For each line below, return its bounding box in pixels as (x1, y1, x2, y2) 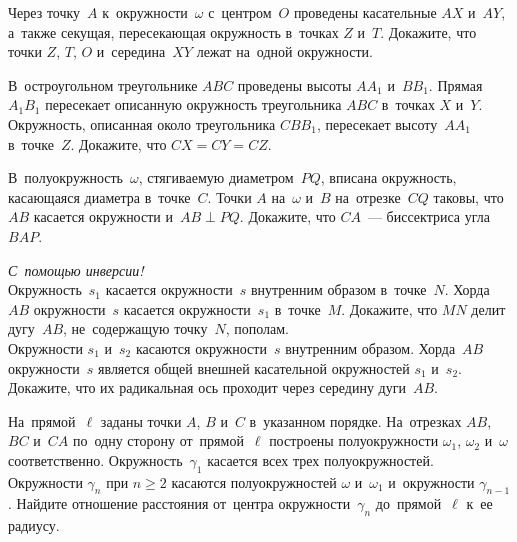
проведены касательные (293, 2, 437, 22)
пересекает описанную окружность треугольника (45, 94, 342, 115)
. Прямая (428, 74, 483, 95)
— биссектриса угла (367, 206, 490, 227)
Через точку (8, 2, 81, 22)
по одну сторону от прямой (72, 430, 244, 451)
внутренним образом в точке (250, 279, 427, 300)
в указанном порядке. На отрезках (249, 410, 462, 431)
